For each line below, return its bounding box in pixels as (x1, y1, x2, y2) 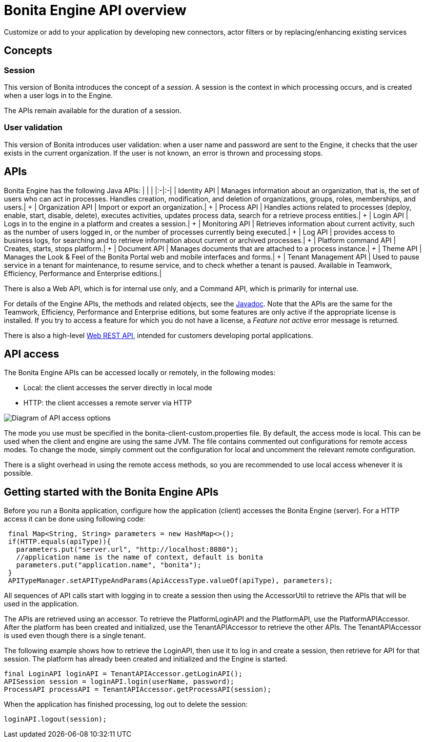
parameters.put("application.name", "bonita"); (16, 561, 202, 569)
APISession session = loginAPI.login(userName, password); (4, 678, 235, 686)
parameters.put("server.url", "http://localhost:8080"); (16, 545, 239, 554)
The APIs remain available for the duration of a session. (4, 106, 182, 115)
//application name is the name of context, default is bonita (16, 553, 263, 562)
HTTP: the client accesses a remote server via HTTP (23, 399, 192, 407)
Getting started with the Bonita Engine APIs (4, 485, 219, 498)
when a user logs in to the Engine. (4, 91, 113, 100)
